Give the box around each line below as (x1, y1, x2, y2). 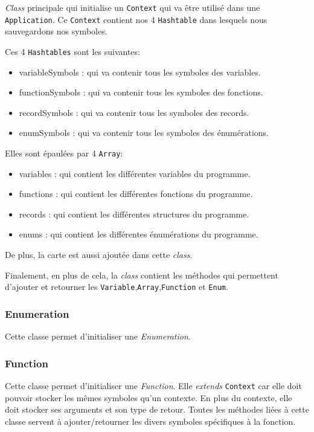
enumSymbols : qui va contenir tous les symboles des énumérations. (19, 126, 269, 139)
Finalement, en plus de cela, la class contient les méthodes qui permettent (5, 268, 278, 281)
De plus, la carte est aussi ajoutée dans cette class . (5, 248, 193, 260)
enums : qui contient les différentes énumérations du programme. (19, 228, 258, 240)
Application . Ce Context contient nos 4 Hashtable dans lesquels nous (5, 13, 268, 25)
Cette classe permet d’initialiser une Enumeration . (5, 330, 191, 343)
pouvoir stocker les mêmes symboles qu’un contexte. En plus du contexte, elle (5, 391, 292, 404)
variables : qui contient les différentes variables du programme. (19, 167, 251, 179)
